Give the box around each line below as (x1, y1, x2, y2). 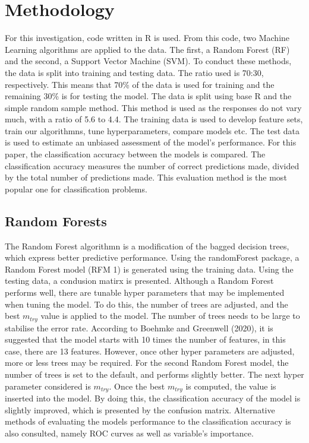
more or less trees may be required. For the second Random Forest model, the (5, 356, 289, 369)
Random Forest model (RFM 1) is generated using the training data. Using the (5, 262, 294, 275)
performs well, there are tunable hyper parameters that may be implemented (5, 286, 285, 299)
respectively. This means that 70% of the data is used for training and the (5, 78, 275, 90)
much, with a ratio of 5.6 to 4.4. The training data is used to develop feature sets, (5, 113, 303, 125)
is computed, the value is (185, 379, 276, 392)
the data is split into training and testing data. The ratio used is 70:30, (5, 66, 264, 78)
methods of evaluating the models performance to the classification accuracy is (5, 415, 291, 428)
